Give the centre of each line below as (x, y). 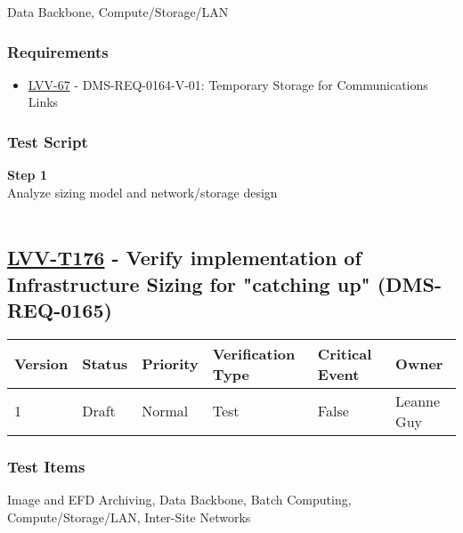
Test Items (46, 466)
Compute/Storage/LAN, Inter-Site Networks (129, 517)
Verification (254, 353)
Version (41, 364)
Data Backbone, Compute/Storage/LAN (118, 12)
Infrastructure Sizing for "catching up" (189, 283)
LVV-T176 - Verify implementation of (184, 258)
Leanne (418, 400)
